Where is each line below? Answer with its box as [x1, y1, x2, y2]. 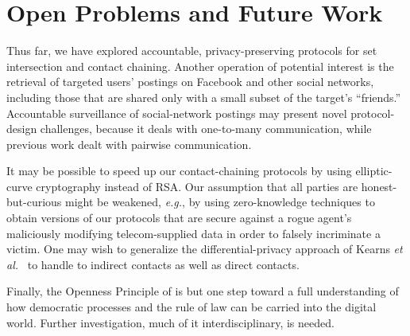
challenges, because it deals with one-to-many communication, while [40, 120, 372, 137]
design [6, 120, 37, 137]
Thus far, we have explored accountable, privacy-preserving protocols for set [6, 42, 377, 59]
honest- [361, 178, 397, 194]
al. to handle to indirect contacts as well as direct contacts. [6, 256, 300, 272]
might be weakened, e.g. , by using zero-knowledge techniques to [65, 193, 375, 210]
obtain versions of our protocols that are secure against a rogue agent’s [6, 209, 352, 226]
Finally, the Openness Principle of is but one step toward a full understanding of [6, 283, 399, 299]
